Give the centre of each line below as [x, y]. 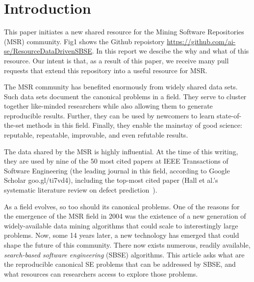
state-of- [229, 115]
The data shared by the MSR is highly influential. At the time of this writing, [121, 151]
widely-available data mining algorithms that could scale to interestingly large [121, 225]
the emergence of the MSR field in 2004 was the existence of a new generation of [125, 216]
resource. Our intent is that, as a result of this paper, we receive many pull [116, 60]
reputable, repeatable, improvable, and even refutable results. [96, 135]
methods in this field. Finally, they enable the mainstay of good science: [134, 125]
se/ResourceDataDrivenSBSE [48, 51]
